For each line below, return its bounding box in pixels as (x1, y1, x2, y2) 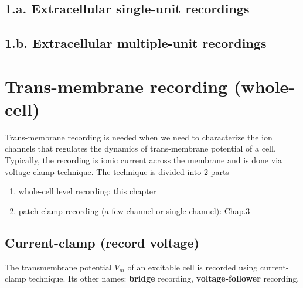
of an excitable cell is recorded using (127, 260, 258, 273)
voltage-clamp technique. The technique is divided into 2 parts (5, 165, 229, 177)
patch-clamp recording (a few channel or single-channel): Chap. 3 (18, 204, 250, 217)
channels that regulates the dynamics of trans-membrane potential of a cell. (5, 142, 276, 155)
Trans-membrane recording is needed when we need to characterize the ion (5, 131, 273, 143)
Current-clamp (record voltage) (5, 233, 199, 251)
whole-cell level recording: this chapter (18, 185, 156, 197)
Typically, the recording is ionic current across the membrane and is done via (5, 154, 282, 166)
